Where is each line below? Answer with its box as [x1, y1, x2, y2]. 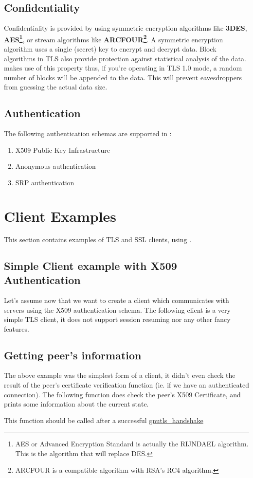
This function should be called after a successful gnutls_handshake [4, 415, 203, 425]
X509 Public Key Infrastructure [15, 144, 110, 155]
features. [4, 323, 29, 334]
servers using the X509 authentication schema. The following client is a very [4, 304, 231, 315]
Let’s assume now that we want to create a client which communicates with [4, 295, 229, 305]
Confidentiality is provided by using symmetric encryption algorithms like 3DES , [4, 23, 247, 33]
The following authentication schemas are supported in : [4, 128, 172, 139]
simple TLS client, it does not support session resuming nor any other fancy [4, 314, 231, 324]
